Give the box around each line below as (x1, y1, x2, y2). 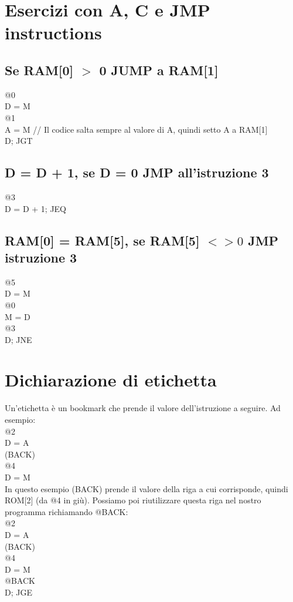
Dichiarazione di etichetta (5, 368, 217, 392)
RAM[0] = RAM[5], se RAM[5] (5, 231, 200, 249)
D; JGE (5, 586, 32, 598)
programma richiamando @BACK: (5, 505, 128, 517)
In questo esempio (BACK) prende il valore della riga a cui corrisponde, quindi (5, 482, 288, 495)
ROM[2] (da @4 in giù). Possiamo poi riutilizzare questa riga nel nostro (5, 494, 261, 506)
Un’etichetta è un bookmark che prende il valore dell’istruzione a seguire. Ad (5, 402, 281, 414)
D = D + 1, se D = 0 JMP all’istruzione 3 (5, 163, 269, 181)
